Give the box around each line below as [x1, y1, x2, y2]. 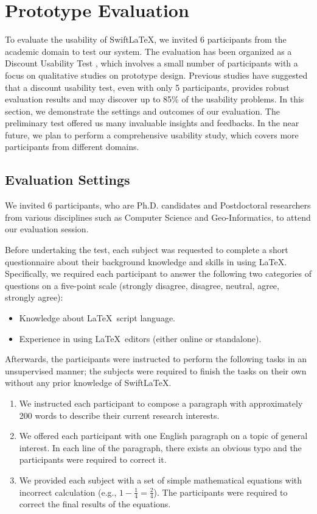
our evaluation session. [5, 223, 89, 235]
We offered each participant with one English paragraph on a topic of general [19, 429, 308, 442]
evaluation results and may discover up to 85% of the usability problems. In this [5, 93, 304, 105]
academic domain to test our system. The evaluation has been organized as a [5, 45, 292, 57]
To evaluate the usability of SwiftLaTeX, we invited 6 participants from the [5, 33, 287, 46]
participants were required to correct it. [19, 453, 167, 466]
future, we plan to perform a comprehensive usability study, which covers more [5, 128, 299, 141]
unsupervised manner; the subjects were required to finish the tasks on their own [5, 364, 307, 377]
